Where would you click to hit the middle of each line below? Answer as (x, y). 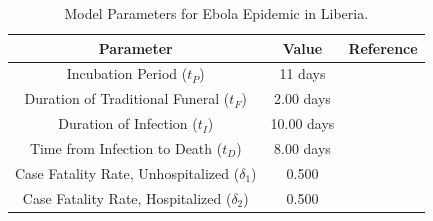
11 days (302, 73)
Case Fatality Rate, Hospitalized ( (127, 197)
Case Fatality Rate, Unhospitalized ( (127, 172)
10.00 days (302, 123)
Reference (383, 47)
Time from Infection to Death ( (126, 147)
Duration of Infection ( (128, 123)
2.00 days (302, 98)
